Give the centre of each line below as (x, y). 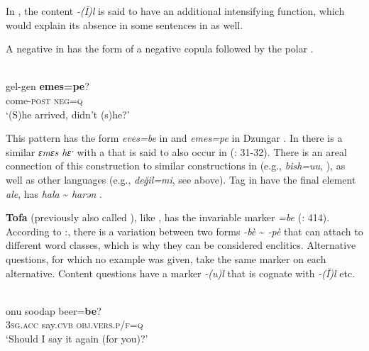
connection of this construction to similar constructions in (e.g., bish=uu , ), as (176, 166)
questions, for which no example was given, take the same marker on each (166, 258)
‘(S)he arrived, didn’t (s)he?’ (68, 114)
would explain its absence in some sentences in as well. (125, 24)
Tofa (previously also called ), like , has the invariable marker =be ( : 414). (168, 217)
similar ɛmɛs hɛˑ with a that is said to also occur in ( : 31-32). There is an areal (176, 151)
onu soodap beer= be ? (54, 310)
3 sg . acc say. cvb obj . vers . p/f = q (75, 324)
